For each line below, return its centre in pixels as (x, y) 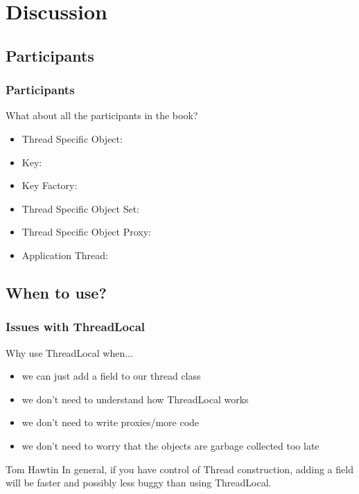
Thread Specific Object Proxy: (86, 232)
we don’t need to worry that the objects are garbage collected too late (170, 445)
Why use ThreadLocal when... (69, 352)
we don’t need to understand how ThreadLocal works (135, 399)
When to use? (56, 292)
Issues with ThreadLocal (76, 327)
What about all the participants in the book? (102, 115)
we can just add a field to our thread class (111, 376)
